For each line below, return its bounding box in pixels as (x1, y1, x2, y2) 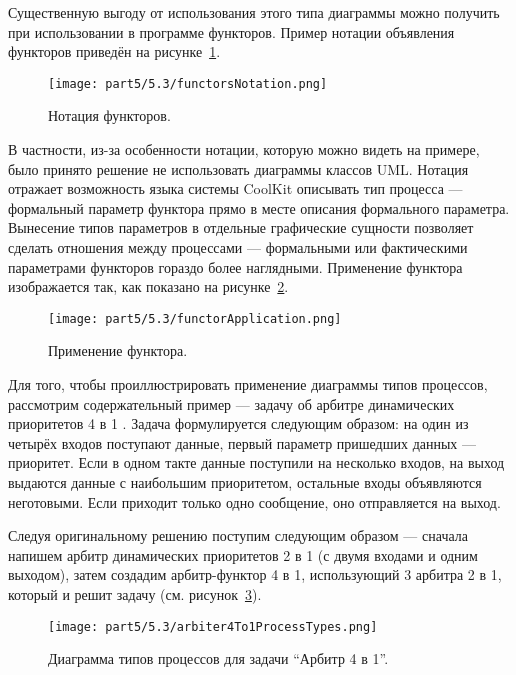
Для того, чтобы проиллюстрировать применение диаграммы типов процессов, (8, 374, 488, 395)
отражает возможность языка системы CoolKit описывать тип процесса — (8, 178, 463, 199)
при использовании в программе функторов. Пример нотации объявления (8, 21, 455, 42)
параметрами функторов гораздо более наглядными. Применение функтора (8, 256, 463, 277)
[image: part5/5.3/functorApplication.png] (48, 311, 342, 326)
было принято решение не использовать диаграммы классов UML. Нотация (8, 158, 469, 179)
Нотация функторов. (48, 105, 171, 126)
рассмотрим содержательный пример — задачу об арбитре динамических (8, 393, 455, 414)
